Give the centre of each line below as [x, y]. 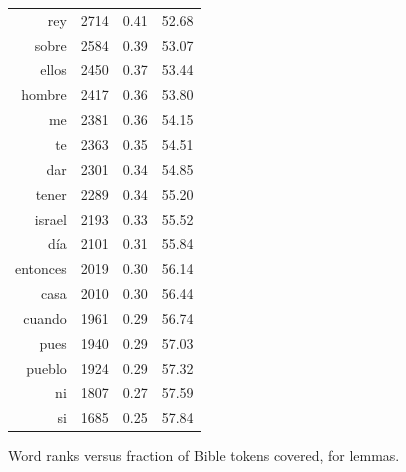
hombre [44, 94]
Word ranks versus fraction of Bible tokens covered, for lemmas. [204, 455]
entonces [41, 268]
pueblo [46, 367]
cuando [45, 317]
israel [50, 218]
